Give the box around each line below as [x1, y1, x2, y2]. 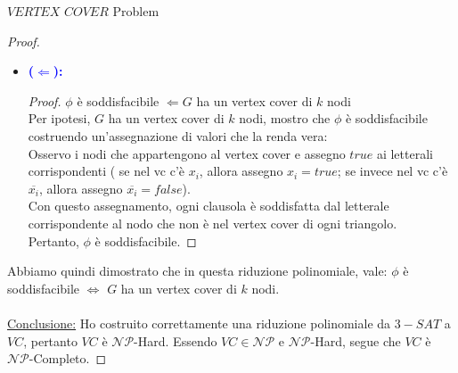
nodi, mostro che [239, 109, 331, 128]
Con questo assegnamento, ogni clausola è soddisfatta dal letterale [28, 196, 389, 215]
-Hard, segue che [310, 331, 401, 350]
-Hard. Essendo [134, 331, 217, 350]
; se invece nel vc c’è [337, 162, 448, 180]
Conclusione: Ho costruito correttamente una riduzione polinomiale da [7, 313, 391, 332]
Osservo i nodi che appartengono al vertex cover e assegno [28, 144, 346, 162]
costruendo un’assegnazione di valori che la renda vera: [28, 126, 328, 145]
